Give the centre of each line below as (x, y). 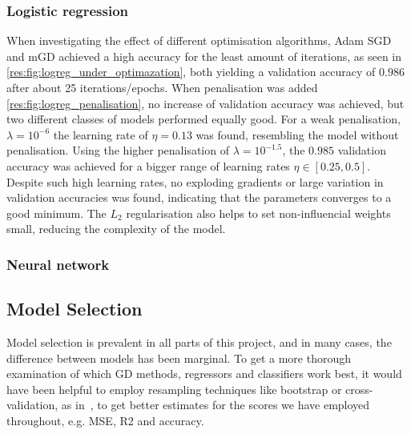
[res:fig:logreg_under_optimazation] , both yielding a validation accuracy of (191, 72)
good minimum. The (56, 213)
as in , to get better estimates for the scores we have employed (216, 405)
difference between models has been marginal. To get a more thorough (179, 358)
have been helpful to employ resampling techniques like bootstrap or (174, 389)
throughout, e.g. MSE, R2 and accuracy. (105, 420)
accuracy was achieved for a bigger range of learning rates (148, 165)
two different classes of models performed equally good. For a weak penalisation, (203, 119)
